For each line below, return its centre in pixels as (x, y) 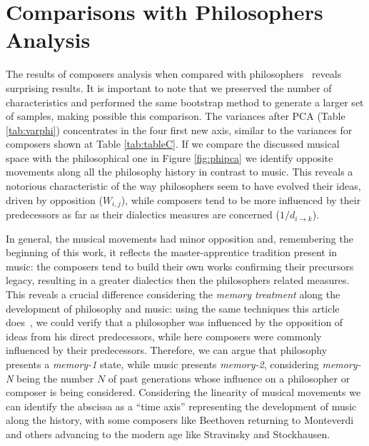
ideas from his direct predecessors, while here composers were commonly (164, 336)
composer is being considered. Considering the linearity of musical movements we (183, 392)
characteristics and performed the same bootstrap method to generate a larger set (185, 102)
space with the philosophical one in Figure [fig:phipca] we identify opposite (170, 157)
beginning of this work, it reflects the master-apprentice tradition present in (172, 252)
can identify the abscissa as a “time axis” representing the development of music (181, 406)
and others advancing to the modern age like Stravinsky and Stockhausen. (168, 434)
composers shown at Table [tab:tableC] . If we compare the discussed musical (173, 144)
